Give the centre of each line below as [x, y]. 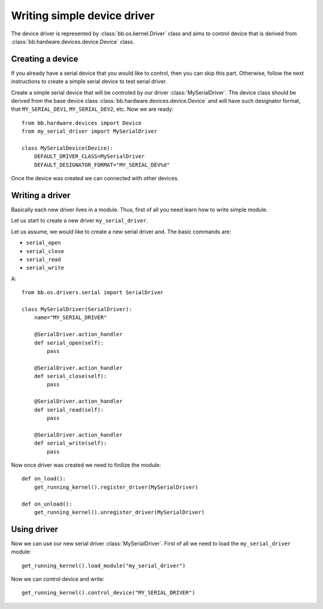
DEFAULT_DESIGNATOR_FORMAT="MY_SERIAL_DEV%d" [102, 165]
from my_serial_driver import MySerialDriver [90, 131]
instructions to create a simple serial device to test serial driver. [89, 81]
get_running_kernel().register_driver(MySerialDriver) [116, 487]
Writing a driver [41, 195]
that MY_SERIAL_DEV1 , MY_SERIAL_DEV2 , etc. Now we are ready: [92, 109]
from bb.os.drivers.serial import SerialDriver [93, 293]
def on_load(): [44, 479]
